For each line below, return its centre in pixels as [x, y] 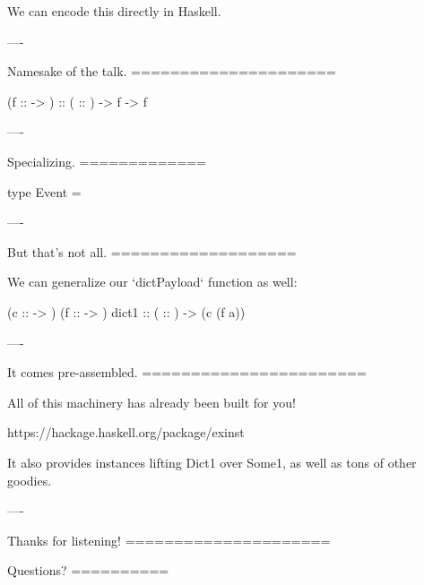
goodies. [30, 480]
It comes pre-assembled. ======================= [187, 372]
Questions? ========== [88, 570]
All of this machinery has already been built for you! [151, 402]
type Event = [44, 191]
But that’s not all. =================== [152, 251]
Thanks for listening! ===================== [169, 540]
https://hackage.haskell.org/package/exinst [126, 432]
